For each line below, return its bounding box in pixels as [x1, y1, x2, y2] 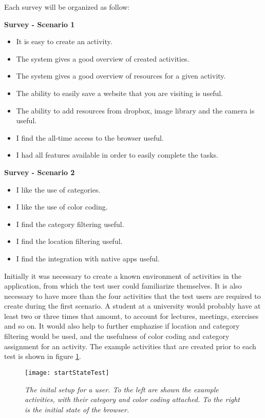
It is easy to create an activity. [16, 36, 112, 47]
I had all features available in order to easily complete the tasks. [16, 149, 218, 160]
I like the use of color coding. [16, 201, 108, 212]
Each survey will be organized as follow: [4, 2, 130, 12]
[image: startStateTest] [25, 369, 109, 376]
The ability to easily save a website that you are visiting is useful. [16, 87, 223, 98]
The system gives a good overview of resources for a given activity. [16, 70, 226, 81]
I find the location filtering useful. [16, 236, 123, 246]
